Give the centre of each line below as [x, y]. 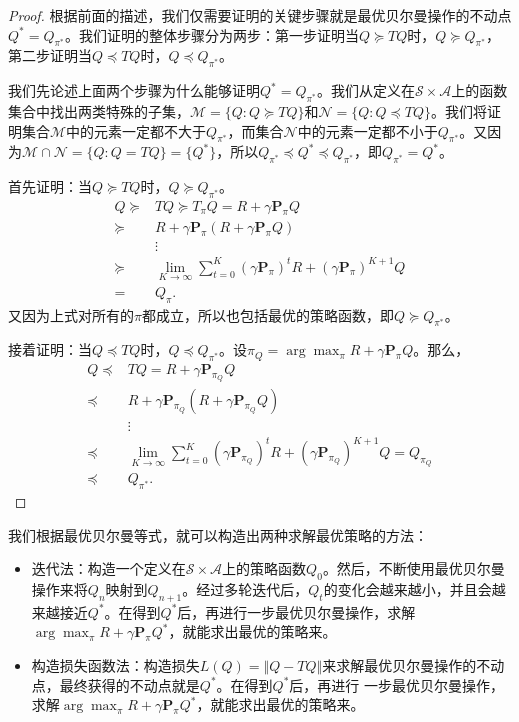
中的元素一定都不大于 [136, 130]
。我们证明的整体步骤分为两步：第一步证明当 [211, 34]
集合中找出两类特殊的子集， [99, 110]
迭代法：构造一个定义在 [108, 568]
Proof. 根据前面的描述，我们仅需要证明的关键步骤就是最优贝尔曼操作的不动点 [260, 15]
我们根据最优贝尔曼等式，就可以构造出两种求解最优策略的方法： [218, 534]
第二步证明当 [50, 55]
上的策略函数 [264, 568]
